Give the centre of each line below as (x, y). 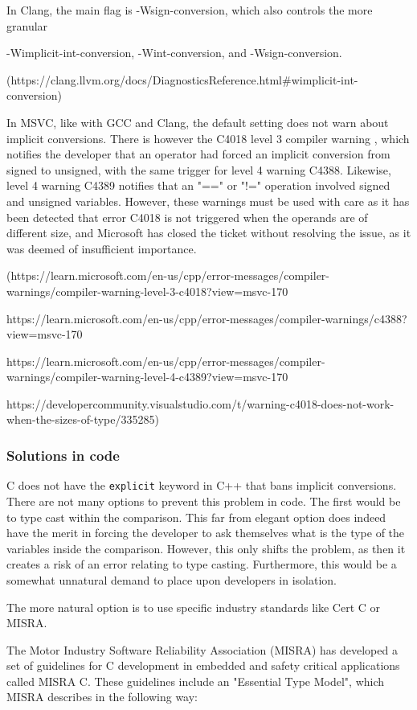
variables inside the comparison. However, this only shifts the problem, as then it (206, 548)
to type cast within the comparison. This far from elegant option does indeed (196, 517)
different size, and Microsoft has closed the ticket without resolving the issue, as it (209, 233)
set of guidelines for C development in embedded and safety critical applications (203, 665)
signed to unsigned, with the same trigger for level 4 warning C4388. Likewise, (199, 169)
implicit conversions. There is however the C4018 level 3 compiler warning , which (208, 138)
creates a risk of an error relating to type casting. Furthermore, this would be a (202, 564)
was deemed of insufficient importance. (102, 248)
